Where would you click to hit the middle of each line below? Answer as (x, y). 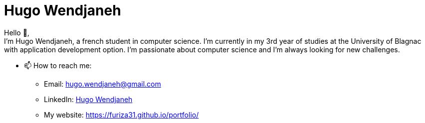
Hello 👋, (17, 32)
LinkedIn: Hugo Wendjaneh (88, 99)
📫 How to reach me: (58, 65)
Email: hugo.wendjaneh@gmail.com (103, 84)
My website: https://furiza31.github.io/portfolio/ (121, 115)
